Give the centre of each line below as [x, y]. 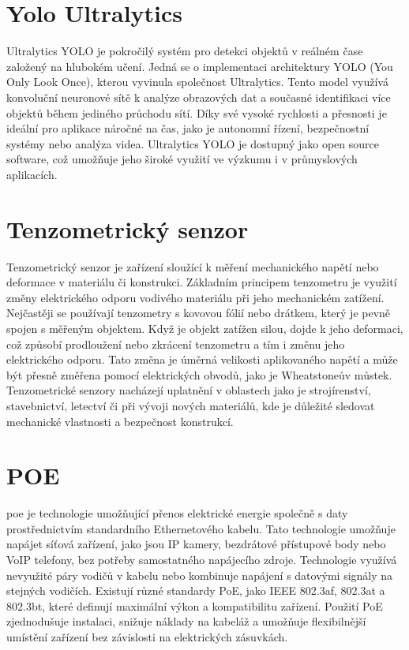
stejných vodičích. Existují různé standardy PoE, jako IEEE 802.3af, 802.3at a [196, 590]
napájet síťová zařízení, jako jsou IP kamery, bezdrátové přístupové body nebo [196, 544]
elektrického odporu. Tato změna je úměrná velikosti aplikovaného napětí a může [202, 359]
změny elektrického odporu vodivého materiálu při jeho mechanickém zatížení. [195, 297]
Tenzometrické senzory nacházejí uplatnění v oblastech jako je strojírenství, [189, 390]
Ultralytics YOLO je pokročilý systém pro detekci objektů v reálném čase [185, 51]
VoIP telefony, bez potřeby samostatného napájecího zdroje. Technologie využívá [202, 560]
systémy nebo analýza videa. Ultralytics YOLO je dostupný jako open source [193, 143]
